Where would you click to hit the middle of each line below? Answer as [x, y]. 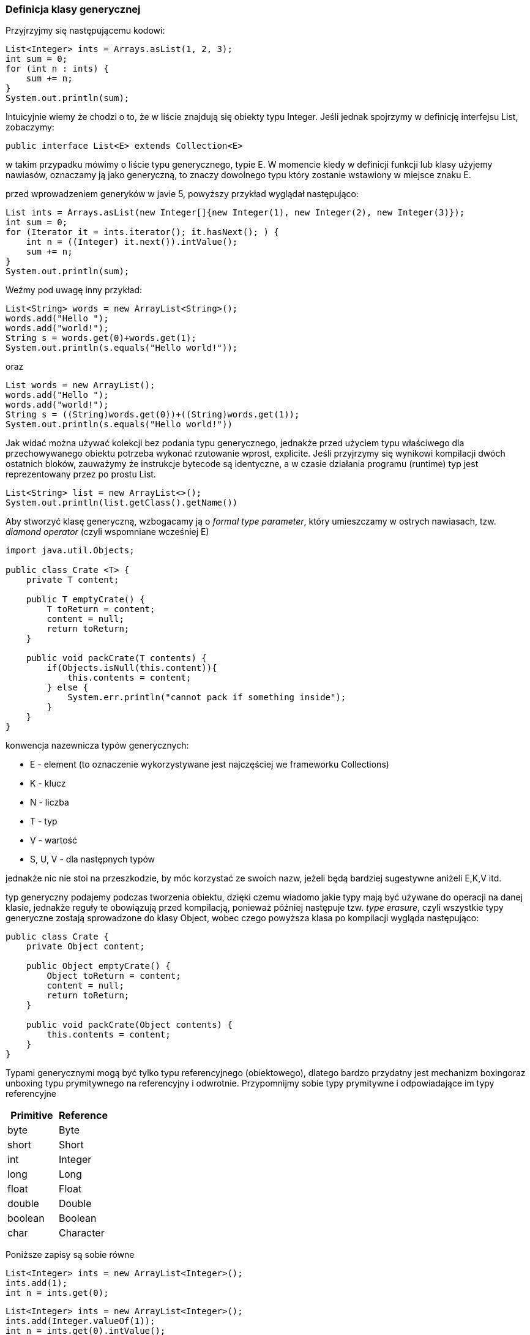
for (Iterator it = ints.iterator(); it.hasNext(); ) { [142, 232]
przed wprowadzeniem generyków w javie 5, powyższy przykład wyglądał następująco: [182, 194]
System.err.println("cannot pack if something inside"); [207, 697]
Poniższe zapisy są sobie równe [70, 1255]
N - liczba [50, 802]
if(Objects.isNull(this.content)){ [132, 668]
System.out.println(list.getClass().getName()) [122, 503]
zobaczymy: [30, 127]
